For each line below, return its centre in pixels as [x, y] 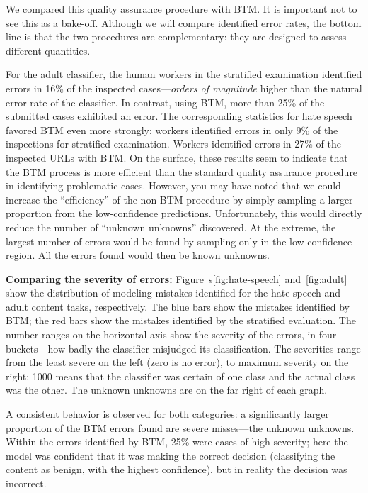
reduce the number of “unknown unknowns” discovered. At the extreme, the [171, 227]
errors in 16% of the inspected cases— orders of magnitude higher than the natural [184, 88]
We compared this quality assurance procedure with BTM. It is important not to [182, 9]
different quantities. [48, 50]
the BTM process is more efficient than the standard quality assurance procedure [182, 171]
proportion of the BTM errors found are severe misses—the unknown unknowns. [180, 427]
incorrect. [26, 483]
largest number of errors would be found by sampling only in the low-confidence [179, 241]
